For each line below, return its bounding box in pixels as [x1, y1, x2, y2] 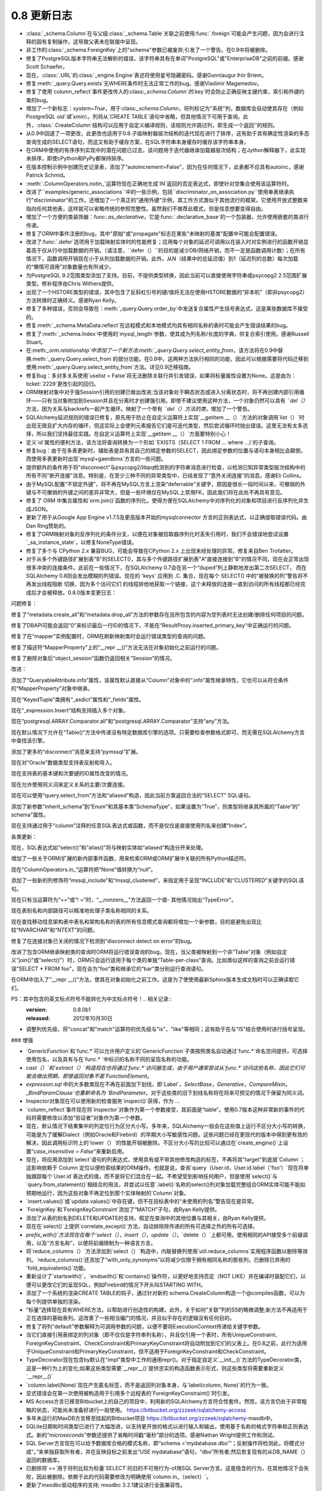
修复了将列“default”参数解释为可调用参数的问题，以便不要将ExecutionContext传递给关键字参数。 [26, 1323, 264, 1330]
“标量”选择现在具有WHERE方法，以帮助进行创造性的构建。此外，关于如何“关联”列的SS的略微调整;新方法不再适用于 [26, 1306, 308, 1313]
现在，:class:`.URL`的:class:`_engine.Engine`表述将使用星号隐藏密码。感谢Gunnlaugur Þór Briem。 [26, 72, 267, 79]
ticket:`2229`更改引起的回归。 [26, 380, 100, 387]
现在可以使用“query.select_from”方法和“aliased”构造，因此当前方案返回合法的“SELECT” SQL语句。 [11, 792, 254, 799]
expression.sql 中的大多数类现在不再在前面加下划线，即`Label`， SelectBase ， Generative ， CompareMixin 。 [26, 1081, 291, 1088]
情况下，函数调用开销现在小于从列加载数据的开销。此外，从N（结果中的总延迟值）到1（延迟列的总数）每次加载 [26, 255, 299, 262]
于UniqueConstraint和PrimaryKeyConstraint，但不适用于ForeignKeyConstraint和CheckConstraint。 [26, 1348, 270, 1355]
